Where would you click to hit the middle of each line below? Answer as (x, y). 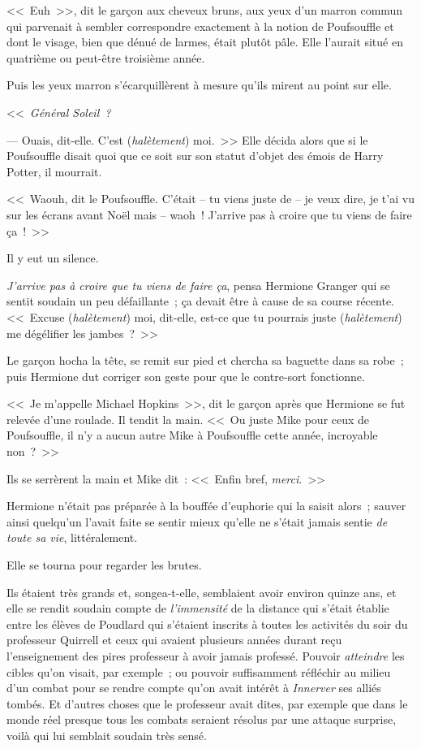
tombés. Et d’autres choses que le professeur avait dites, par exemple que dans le (207, 703)
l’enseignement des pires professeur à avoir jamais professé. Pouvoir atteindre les (206, 656)
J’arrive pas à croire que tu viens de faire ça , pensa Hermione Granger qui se (198, 285)
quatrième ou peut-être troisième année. (106, 57)
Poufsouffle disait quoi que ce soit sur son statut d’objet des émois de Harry (195, 156)
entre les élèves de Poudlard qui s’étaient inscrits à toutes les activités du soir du (207, 623)
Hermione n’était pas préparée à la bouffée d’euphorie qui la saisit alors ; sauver (206, 506)
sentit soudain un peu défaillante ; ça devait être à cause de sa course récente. (201, 301)
